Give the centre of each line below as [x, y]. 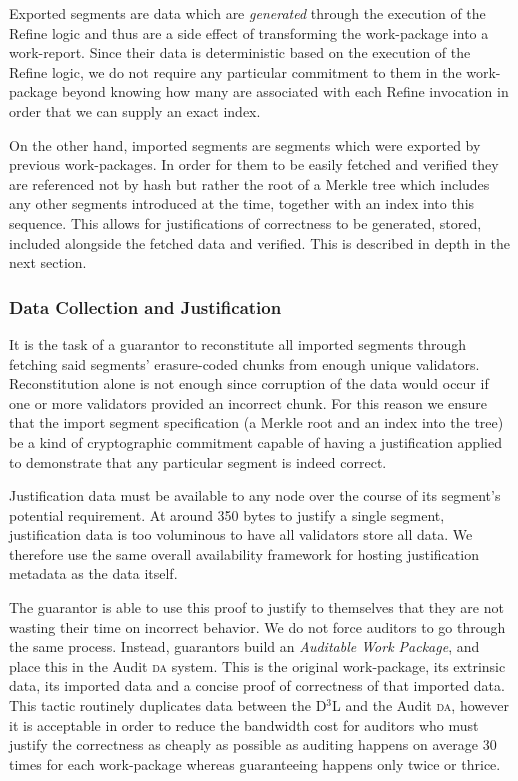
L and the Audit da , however [420, 705]
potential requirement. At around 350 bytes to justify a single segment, [227, 514]
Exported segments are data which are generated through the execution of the [247, 13]
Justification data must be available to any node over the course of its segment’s [255, 495]
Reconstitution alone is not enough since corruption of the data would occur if [249, 383]
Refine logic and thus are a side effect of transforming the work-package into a [249, 32]
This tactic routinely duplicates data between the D [168, 705]
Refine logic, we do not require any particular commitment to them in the [235, 71]
